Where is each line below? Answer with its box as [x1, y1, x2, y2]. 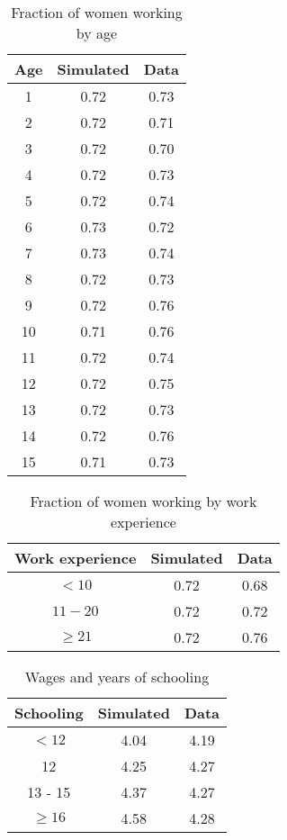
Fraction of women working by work [30, 491, 257, 511]
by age [76, 23, 118, 43]
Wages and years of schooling [24, 666, 210, 687]
